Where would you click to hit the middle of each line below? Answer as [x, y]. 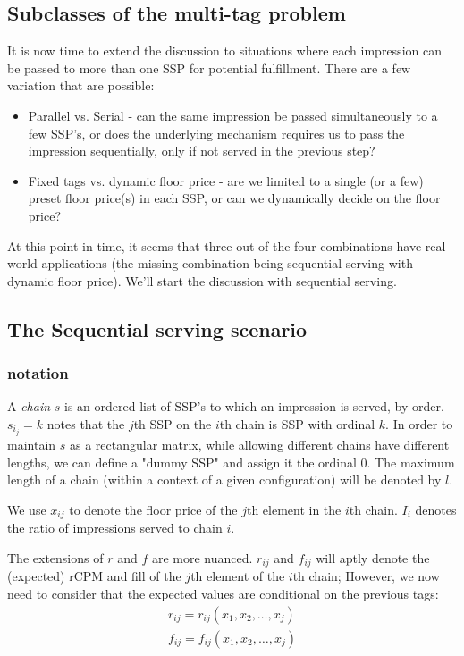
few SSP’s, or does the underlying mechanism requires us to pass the [216, 133]
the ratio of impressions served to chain [115, 528]
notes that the [86, 423]
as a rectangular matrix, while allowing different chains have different [259, 445]
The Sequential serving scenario [157, 328]
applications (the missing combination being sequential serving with [227, 263]
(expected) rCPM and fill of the [94, 576]
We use [27, 509]
